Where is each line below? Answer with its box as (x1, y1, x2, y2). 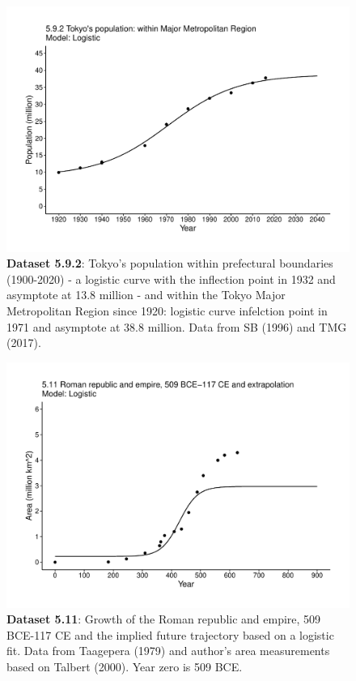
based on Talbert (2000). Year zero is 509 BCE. (6, 657, 243, 675)
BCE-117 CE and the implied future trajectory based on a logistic (6, 626, 334, 643)
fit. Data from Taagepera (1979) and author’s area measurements (6, 642, 330, 659)
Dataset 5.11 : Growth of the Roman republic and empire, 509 (6, 610, 321, 627)
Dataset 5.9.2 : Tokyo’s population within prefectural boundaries (6, 255, 333, 272)
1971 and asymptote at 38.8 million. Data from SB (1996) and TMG (6, 318, 347, 335)
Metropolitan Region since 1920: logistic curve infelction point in (6, 302, 328, 319)
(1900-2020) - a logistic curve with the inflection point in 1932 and (6, 270, 336, 287)
